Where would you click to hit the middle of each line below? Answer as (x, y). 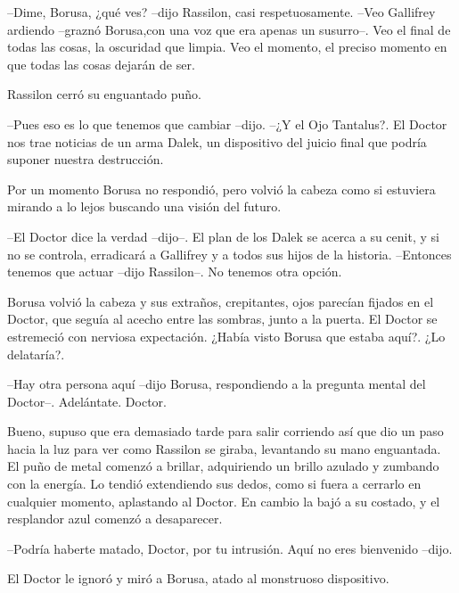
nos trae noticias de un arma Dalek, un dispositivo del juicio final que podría (217, 141)
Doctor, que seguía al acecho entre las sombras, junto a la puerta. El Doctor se (222, 319)
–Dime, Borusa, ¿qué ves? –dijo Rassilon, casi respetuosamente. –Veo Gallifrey (221, 12)
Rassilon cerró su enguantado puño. (104, 94)
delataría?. (36, 354)
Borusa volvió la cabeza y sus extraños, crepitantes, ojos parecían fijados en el (221, 301)
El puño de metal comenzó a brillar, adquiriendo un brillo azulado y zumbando (223, 466)
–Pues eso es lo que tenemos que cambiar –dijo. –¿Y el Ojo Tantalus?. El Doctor (227, 124)
